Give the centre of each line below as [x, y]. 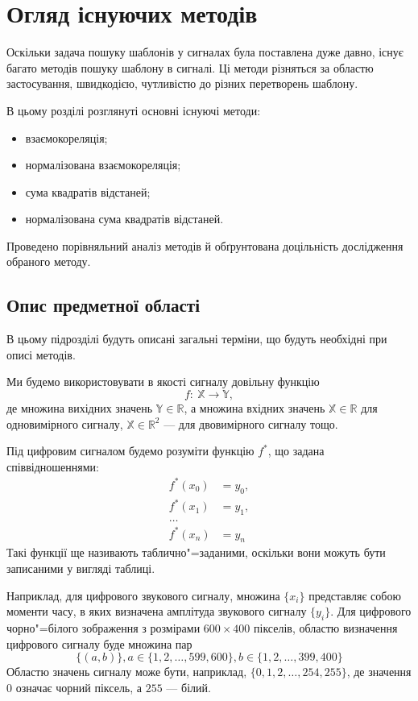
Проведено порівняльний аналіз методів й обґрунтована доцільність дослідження [205, 245]
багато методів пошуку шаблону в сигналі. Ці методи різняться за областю [190, 67]
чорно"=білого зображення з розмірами [103, 628]
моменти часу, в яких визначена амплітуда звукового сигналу [157, 611]
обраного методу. [49, 261]
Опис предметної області [103, 305]
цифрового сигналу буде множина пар [99, 643]
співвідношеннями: [53, 466]
